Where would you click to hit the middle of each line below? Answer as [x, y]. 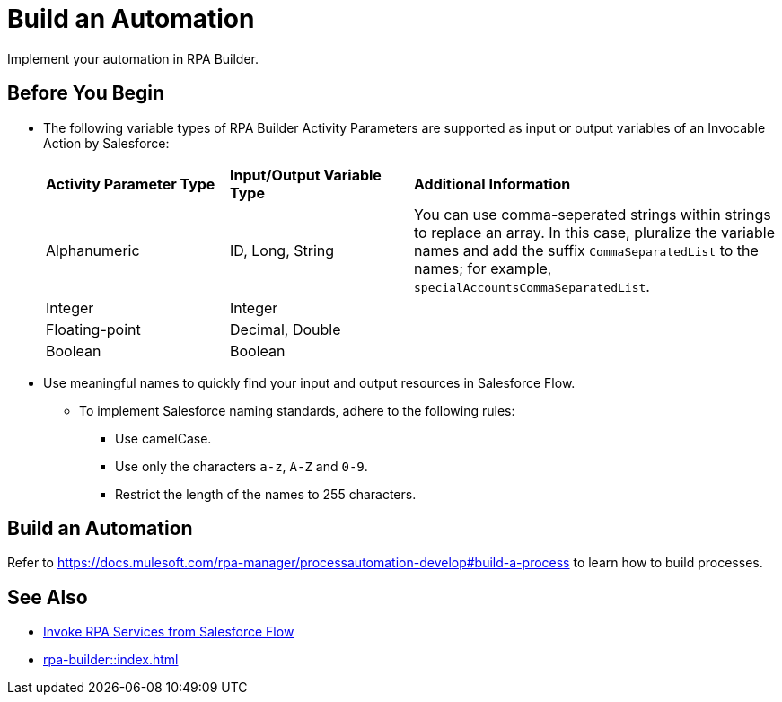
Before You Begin [86, 93]
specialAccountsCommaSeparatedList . [532, 286]
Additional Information [492, 184]
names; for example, [483, 268]
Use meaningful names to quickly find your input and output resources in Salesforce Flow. [309, 382]
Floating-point [93, 329]
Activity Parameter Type [131, 184]
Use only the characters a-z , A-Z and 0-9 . [242, 466]
